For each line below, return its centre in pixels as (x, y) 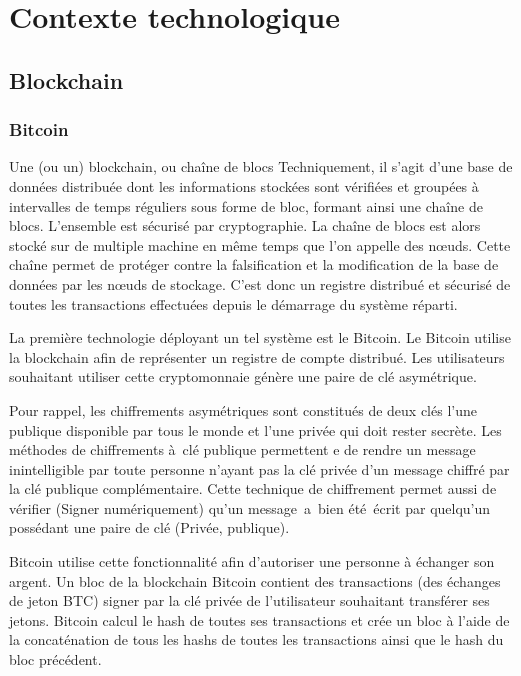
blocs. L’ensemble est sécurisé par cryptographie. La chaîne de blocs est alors (245, 225)
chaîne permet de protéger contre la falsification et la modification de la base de (254, 264)
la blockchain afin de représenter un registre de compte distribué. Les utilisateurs (257, 356)
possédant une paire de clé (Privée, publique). (149, 527)
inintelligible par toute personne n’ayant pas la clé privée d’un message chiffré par (259, 468)
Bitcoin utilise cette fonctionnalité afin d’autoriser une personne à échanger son (252, 561)
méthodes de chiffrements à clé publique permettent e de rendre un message (242, 449)
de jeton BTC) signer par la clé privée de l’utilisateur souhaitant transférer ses (249, 600)
